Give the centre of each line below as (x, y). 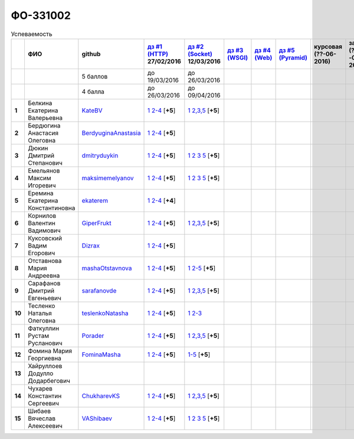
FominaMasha (101, 355)
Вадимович (44, 230)
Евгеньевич (45, 298)
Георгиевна (45, 358)
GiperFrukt (96, 223)
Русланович (45, 343)
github (91, 54)
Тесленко (41, 305)
